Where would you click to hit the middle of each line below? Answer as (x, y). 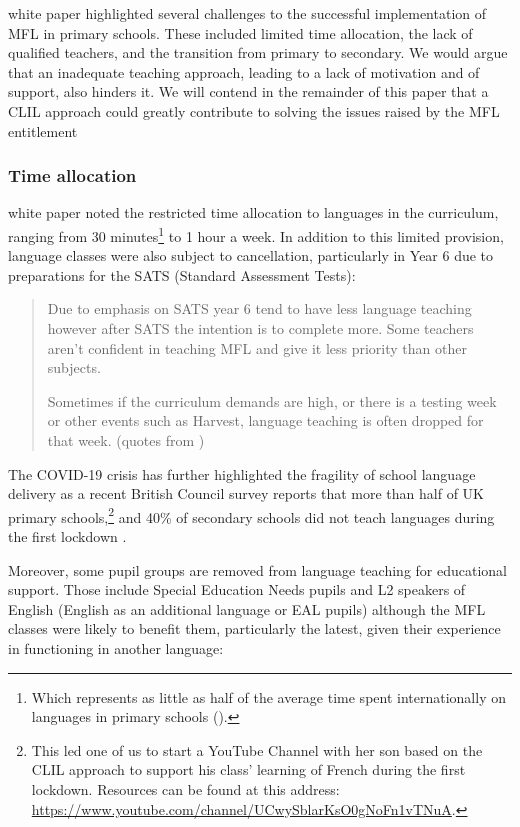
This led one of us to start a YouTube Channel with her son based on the (257, 749)
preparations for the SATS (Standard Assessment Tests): (182, 274)
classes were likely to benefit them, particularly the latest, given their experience (254, 628)
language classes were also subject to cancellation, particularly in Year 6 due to (251, 255)
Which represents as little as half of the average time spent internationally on (268, 696)
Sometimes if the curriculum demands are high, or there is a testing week (272, 400)
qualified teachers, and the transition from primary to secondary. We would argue (258, 52)
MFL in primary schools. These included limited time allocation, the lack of (240, 32)
